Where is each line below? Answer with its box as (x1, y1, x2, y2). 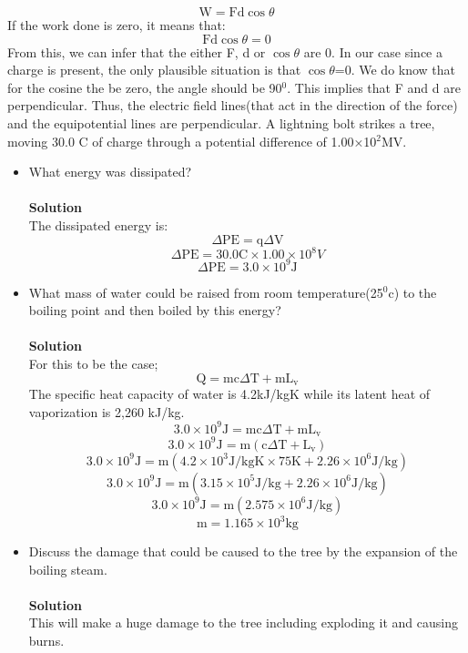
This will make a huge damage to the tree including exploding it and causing (28, 613, 458, 632)
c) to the (388, 282, 437, 301)
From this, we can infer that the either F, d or (7, 42, 266, 61)
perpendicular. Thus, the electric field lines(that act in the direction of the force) (7, 96, 458, 115)
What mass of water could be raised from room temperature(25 (28, 282, 383, 301)
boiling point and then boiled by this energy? (28, 301, 281, 320)
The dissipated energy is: (28, 215, 168, 234)
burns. (28, 631, 65, 650)
